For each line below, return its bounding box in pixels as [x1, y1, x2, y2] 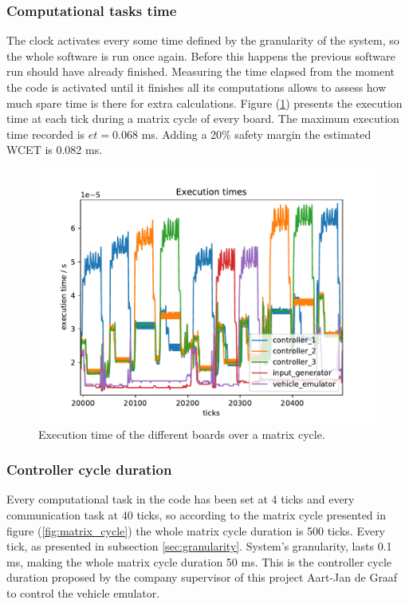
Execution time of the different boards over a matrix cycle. [38, 425, 325, 442]
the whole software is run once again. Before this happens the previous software [6, 47, 395, 64]
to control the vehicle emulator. [6, 584, 160, 601]
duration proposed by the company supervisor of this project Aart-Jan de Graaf [6, 569, 398, 586]
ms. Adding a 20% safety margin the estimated [141, 125, 372, 142]
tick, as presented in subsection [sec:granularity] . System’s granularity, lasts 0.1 [6, 538, 392, 555]
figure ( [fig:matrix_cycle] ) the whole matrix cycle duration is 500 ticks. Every [6, 522, 386, 539]
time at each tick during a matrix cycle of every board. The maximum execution [6, 110, 399, 127]
